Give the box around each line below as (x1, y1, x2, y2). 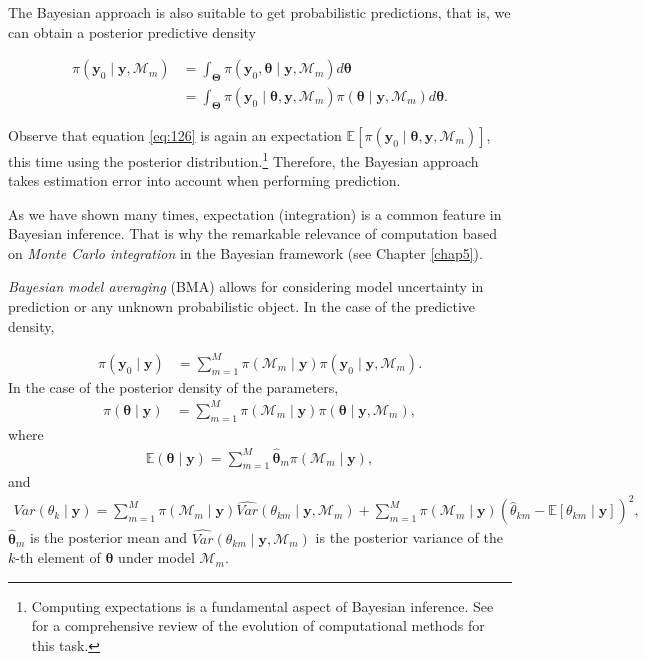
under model (118, 547, 195, 568)
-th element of (15, 547, 101, 568)
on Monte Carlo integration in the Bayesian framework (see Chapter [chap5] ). (8, 242, 483, 263)
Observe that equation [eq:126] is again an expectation (8, 124, 342, 145)
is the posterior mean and (30, 527, 187, 548)
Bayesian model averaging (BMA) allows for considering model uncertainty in (8, 276, 484, 297)
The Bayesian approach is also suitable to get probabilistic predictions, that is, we (8, 2, 511, 22)
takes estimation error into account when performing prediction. (8, 170, 401, 191)
